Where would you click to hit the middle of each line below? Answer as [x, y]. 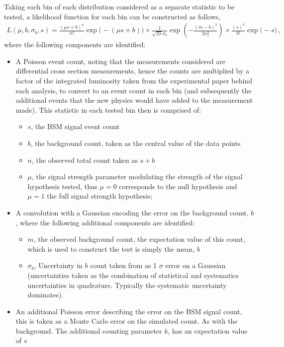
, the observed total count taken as [85, 160]
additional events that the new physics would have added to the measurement [134, 100]
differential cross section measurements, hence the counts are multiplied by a [132, 71]
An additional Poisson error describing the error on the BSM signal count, [129, 311]
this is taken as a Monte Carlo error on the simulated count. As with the [127, 321]
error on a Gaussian [195, 265]
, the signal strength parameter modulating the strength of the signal [137, 176]
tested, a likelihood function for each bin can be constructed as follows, [112, 16]
